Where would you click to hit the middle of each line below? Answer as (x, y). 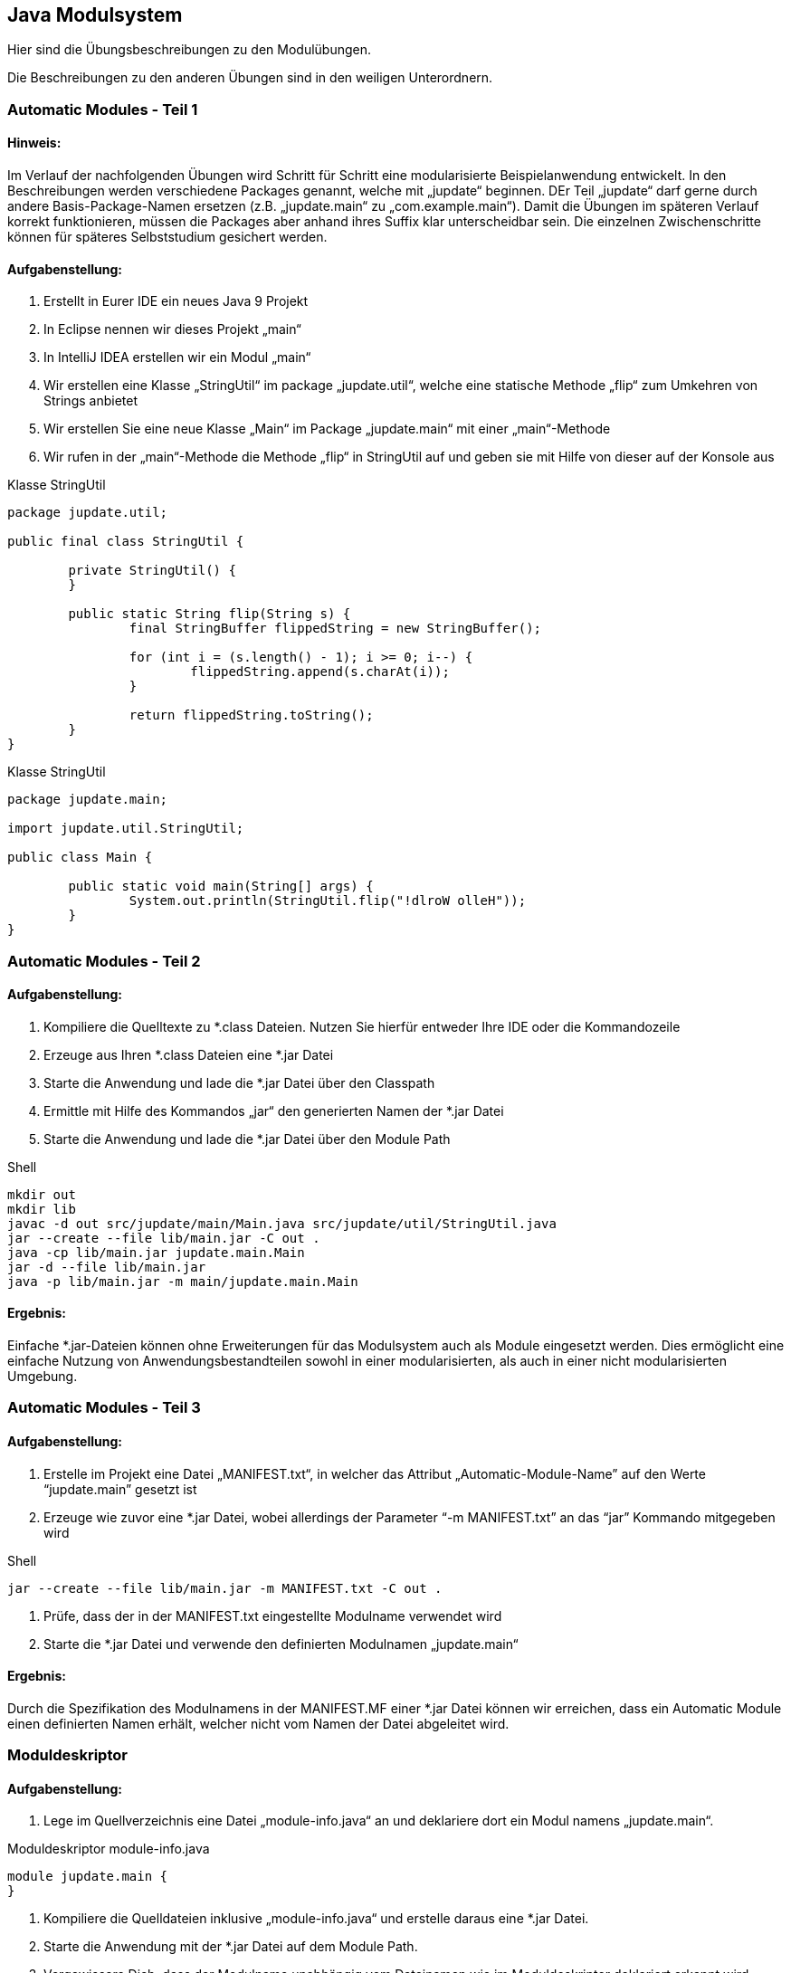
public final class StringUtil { (126, 542)
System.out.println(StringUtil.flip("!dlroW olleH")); (328, 901)
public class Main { (80, 858)
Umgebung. (43, 1377)
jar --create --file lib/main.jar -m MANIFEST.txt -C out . (225, 1588)
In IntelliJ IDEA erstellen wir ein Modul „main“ (177, 357)
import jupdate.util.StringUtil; (126, 829)
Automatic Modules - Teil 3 (104, 1408)
